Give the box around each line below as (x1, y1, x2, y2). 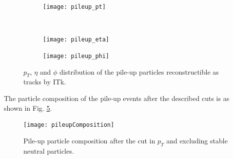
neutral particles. (23, 145, 74, 156)
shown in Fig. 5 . (4, 102, 52, 113)
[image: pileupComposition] (23, 121, 115, 129)
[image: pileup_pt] (43, 3, 106, 10)
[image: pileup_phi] (43, 52, 110, 60)
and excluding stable (166, 135, 228, 145)
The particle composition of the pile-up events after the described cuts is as (4, 93, 230, 103)
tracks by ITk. (23, 77, 66, 87)
